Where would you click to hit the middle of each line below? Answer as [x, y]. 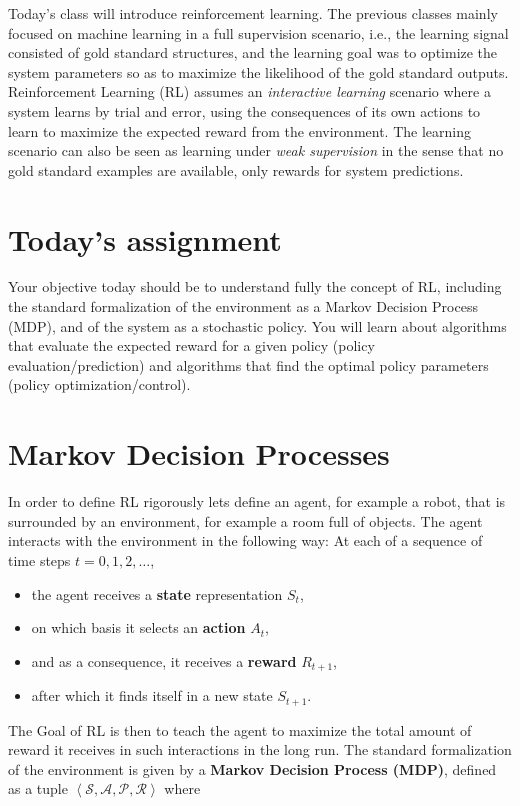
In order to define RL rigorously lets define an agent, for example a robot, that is [257, 501]
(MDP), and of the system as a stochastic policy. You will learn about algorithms [257, 325]
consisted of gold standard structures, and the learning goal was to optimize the [253, 52]
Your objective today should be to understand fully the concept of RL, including [255, 286]
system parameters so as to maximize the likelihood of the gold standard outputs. [258, 71]
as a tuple [38, 788]
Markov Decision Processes [199, 453]
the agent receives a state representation [157, 593]
